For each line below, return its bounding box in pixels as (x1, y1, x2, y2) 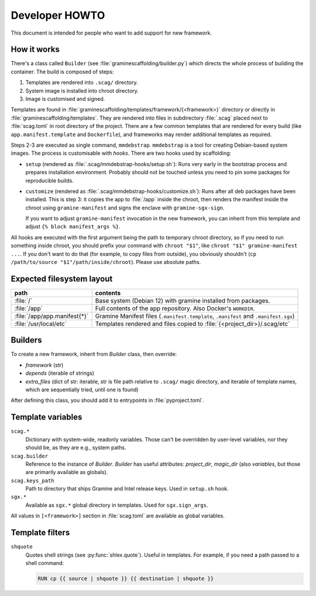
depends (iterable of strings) (25, 370, 95, 377)
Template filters (11, 528, 70, 538)
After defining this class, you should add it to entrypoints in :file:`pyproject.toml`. (11, 397, 205, 404)
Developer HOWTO (11, 9, 105, 22)
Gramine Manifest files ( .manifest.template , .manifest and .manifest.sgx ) (95, 311, 295, 320)
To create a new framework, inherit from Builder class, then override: (11, 351, 177, 358)
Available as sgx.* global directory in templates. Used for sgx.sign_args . (25, 502, 208, 509)
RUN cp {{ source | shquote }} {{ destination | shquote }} (37, 575, 214, 582)
